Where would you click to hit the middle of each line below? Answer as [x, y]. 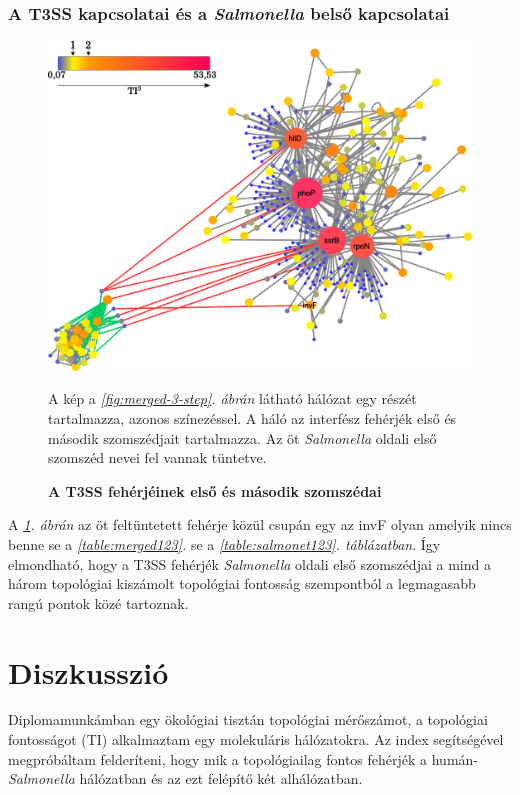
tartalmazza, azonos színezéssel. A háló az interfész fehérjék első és [252, 418]
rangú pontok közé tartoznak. [98, 602]
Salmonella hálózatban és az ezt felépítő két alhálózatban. [185, 778]
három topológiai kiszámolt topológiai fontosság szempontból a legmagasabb [242, 583]
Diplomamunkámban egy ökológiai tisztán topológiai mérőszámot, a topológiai [248, 719]
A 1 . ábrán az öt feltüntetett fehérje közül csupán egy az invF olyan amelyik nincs [260, 524]
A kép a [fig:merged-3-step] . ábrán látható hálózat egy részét [232, 398]
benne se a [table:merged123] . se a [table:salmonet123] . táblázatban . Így [224, 543]
